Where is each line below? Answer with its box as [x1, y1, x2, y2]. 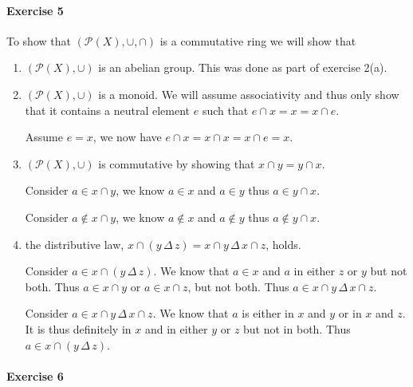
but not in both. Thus [243, 320, 351, 337]
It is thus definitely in [25, 320, 132, 337]
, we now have [92, 128, 162, 145]
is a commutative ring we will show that [159, 32, 356, 49]
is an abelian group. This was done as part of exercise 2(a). [98, 59, 387, 76]
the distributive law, [25, 235, 124, 252]
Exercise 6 [6, 367, 64, 384]
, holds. [265, 235, 301, 252]
